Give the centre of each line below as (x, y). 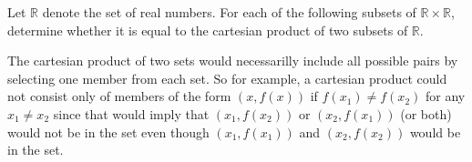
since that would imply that (131, 113)
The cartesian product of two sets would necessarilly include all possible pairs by (233, 61)
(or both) (426, 113)
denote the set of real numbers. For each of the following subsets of (229, 12)
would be (435, 132)
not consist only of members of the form (119, 96)
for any (445, 96)
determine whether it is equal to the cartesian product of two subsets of (208, 30)
